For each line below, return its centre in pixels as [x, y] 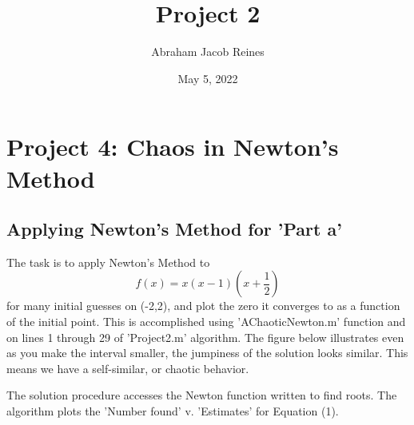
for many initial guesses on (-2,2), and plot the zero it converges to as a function [203, 306]
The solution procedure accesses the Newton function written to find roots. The [202, 395]
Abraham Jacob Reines [208, 52]
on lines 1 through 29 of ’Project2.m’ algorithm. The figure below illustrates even [205, 337]
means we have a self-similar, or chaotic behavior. [128, 368]
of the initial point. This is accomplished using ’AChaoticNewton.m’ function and [206, 322]
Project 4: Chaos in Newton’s [173, 147]
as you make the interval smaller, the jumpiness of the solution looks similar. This [207, 353]
